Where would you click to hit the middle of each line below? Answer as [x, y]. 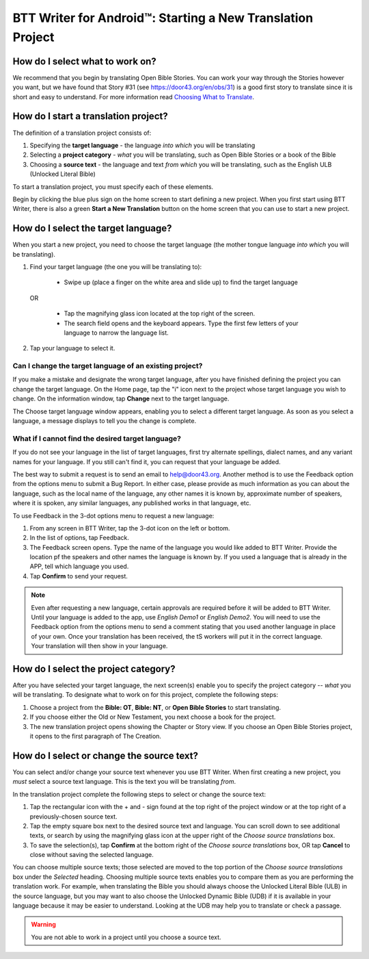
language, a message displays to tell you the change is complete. [105, 421]
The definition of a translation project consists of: [82, 133]
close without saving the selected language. [92, 855]
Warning [43, 925]
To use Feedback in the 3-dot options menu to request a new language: [113, 515]
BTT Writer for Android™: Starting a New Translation [163, 18]
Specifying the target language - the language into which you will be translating [142, 145]
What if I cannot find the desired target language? [97, 438]
